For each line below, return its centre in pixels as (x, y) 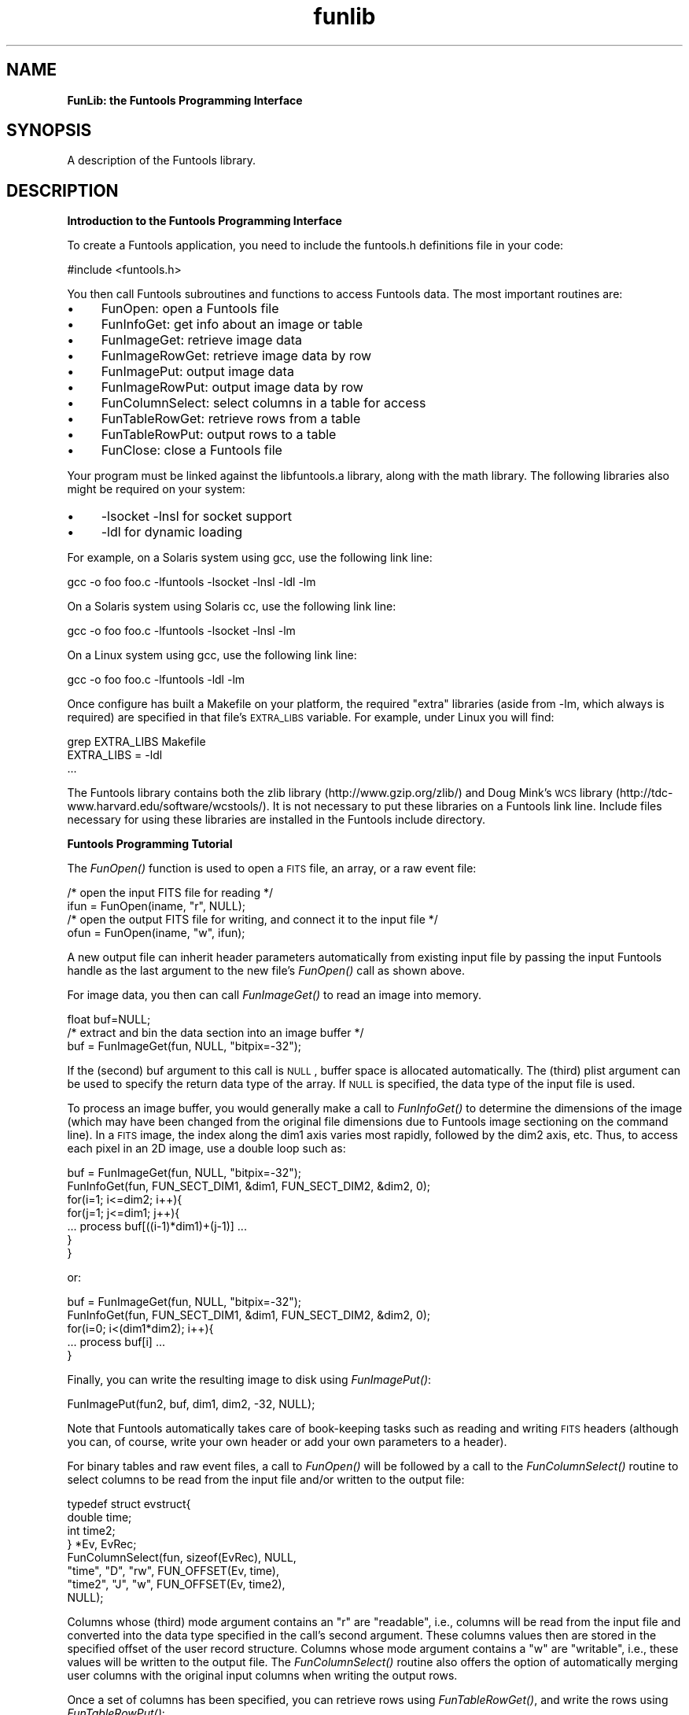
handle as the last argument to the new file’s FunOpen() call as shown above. (266, 971)
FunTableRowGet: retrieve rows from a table (231, 419)
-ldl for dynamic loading (172, 532)
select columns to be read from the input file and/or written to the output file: (266, 1480)
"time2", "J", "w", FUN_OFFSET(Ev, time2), (176, 1584)
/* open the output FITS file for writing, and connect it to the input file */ (252, 920)
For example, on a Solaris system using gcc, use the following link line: (250, 558)
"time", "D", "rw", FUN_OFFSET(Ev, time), (173, 1571)
